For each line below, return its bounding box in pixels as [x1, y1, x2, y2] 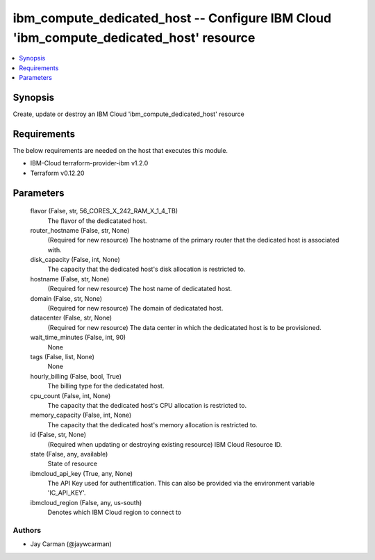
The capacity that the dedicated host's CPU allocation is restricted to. [47, 401, 247, 409]
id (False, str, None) [30, 431, 87, 439]
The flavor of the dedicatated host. [47, 216, 147, 225]
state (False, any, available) [30, 450, 108, 458]
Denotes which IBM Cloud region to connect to [47, 508, 182, 517]
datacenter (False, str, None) [30, 313, 112, 322]
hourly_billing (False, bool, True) [30, 372, 122, 380]
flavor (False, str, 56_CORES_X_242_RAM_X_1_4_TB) [30, 207, 178, 215]
